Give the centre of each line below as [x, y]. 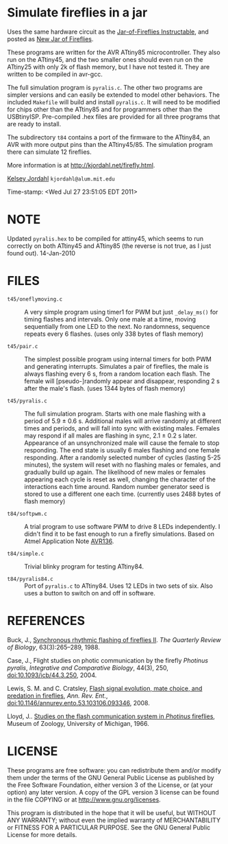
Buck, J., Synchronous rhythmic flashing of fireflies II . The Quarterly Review [114, 639]
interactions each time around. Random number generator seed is [117, 486]
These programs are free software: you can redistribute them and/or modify [114, 770]
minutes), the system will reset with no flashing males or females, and [123, 464]
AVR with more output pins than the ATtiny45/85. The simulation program [110, 144]
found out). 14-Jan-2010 [41, 253]
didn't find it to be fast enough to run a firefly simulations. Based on [119, 534]
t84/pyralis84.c [30, 579]
